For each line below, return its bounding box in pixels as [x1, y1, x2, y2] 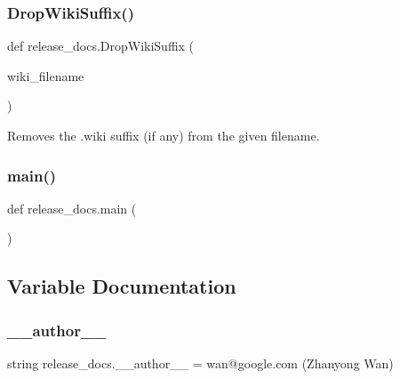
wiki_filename [7, 66, 84, 85]
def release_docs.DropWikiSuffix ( [7, 36, 195, 55]
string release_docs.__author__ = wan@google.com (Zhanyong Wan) [7, 354, 394, 372]
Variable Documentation [7, 272, 236, 300]
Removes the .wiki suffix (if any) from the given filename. [7, 126, 320, 144]
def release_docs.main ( [7, 198, 137, 217]
